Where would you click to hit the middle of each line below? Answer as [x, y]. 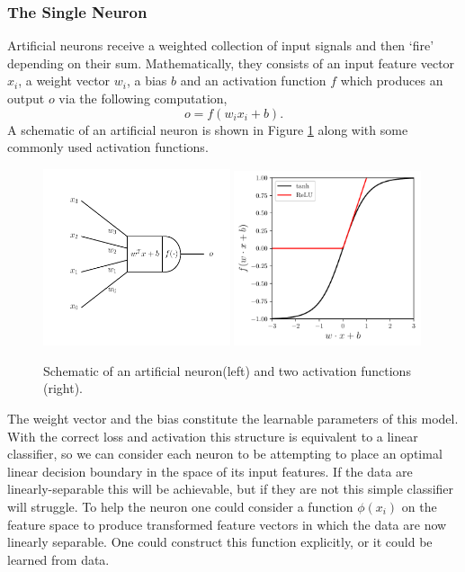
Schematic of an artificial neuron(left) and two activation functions [227, 370]
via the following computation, [143, 98]
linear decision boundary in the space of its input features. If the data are [210, 471]
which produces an [392, 80]
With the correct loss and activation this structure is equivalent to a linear [213, 436]
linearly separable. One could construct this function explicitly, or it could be [220, 542]
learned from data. [58, 559]
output [26, 98]
